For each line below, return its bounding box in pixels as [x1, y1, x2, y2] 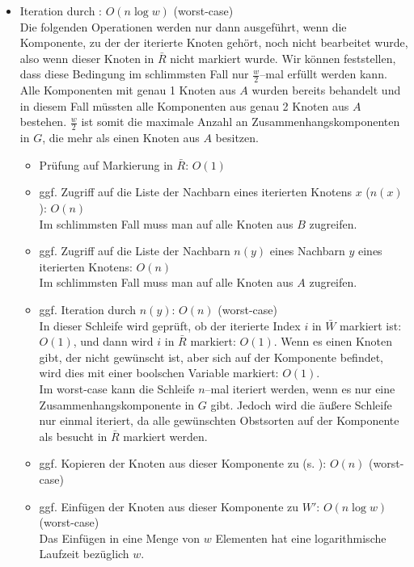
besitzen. [215, 129, 259, 146]
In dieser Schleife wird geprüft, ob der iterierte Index [39, 317, 301, 334]
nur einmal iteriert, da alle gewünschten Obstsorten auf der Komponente [39, 412, 399, 429]
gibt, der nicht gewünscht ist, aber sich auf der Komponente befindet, [39, 348, 384, 365]
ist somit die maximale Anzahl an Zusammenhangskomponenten [81, 113, 400, 130]
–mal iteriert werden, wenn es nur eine [205, 380, 395, 397]
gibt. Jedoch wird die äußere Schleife [210, 396, 392, 413]
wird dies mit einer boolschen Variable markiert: [39, 364, 279, 381]
